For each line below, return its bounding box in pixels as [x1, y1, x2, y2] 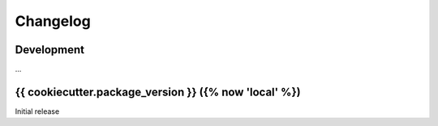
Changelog [15, 12, 91, 30]
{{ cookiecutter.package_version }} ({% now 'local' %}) [15, 85, 301, 99]
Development [15, 43, 85, 57]
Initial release [15, 106, 60, 116]
